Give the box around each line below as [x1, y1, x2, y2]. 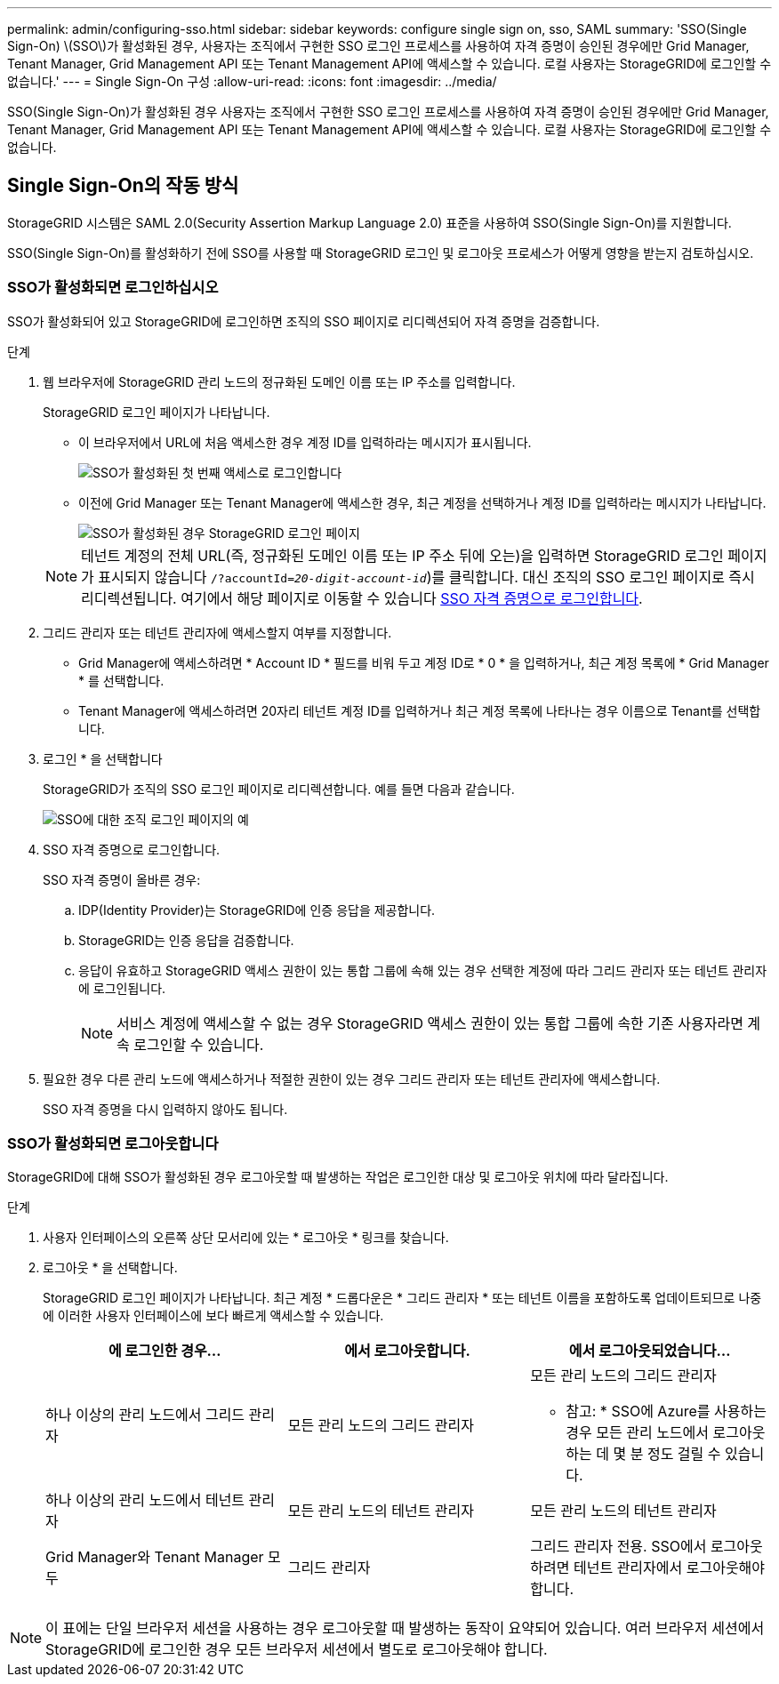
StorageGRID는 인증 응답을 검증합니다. [78, 932, 294, 948]
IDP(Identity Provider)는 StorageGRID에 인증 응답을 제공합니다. [78, 902, 436, 918]
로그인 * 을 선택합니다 [43, 750, 163, 766]
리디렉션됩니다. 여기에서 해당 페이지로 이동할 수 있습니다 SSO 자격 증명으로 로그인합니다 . [81, 589, 643, 607]
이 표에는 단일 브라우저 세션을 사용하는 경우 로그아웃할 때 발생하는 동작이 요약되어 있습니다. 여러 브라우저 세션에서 [45, 1619, 765, 1638]
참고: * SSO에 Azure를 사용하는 [566, 1402, 767, 1421]
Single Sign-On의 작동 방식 [7, 174, 239, 197]
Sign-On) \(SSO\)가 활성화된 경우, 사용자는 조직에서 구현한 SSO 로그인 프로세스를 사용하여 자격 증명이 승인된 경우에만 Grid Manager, [7, 38, 750, 53]
